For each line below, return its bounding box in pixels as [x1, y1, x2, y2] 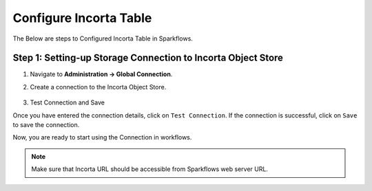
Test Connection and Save [30, 98, 105, 106]
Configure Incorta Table [12, 10, 152, 25]
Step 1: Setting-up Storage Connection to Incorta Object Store [12, 52, 284, 64]
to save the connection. [12, 121, 80, 129]
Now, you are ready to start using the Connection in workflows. [12, 133, 192, 142]
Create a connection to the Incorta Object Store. [30, 82, 167, 91]
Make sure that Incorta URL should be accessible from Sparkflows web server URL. [31, 165, 269, 173]
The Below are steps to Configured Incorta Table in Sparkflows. [12, 34, 193, 43]
